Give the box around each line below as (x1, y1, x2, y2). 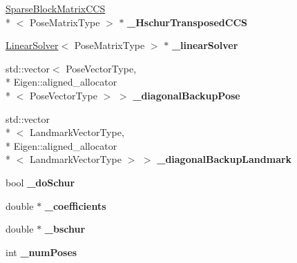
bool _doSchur (6, 175, 75, 189)
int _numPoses (6, 244, 77, 259)
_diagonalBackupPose (133, 88, 240, 102)
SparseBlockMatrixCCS (6, 1, 106, 15)
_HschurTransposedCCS (127, 14, 247, 29)
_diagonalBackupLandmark (157, 152, 292, 166)
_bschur (44, 222, 86, 236)
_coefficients (44, 198, 106, 213)
